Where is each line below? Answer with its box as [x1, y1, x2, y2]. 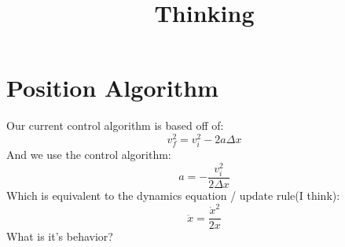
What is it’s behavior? [6, 228, 113, 245]
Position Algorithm [6, 72, 218, 104]
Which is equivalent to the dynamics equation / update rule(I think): [6, 187, 340, 203]
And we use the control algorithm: [6, 146, 171, 163]
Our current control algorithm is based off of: [6, 117, 224, 134]
